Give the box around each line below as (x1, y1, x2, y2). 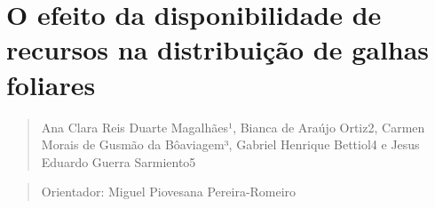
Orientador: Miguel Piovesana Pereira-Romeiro (41, 182, 297, 201)
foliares (6, 66, 96, 102)
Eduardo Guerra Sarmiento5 (41, 152, 196, 171)
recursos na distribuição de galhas (6, 31, 430, 68)
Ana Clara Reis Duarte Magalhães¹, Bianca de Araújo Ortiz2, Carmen (41, 117, 425, 136)
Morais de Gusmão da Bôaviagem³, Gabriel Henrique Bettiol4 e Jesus (41, 135, 420, 154)
